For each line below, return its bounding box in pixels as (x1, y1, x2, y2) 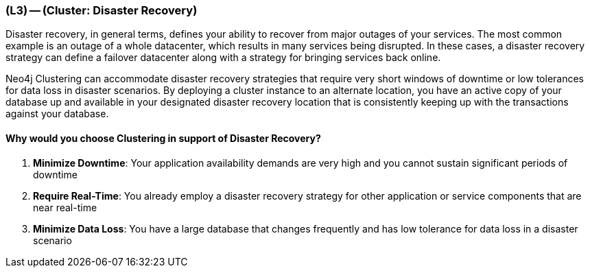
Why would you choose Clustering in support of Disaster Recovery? (5, 132, 321, 144)
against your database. (5, 108, 109, 120)
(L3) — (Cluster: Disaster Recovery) (5, 3, 198, 17)
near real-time (33, 201, 97, 213)
